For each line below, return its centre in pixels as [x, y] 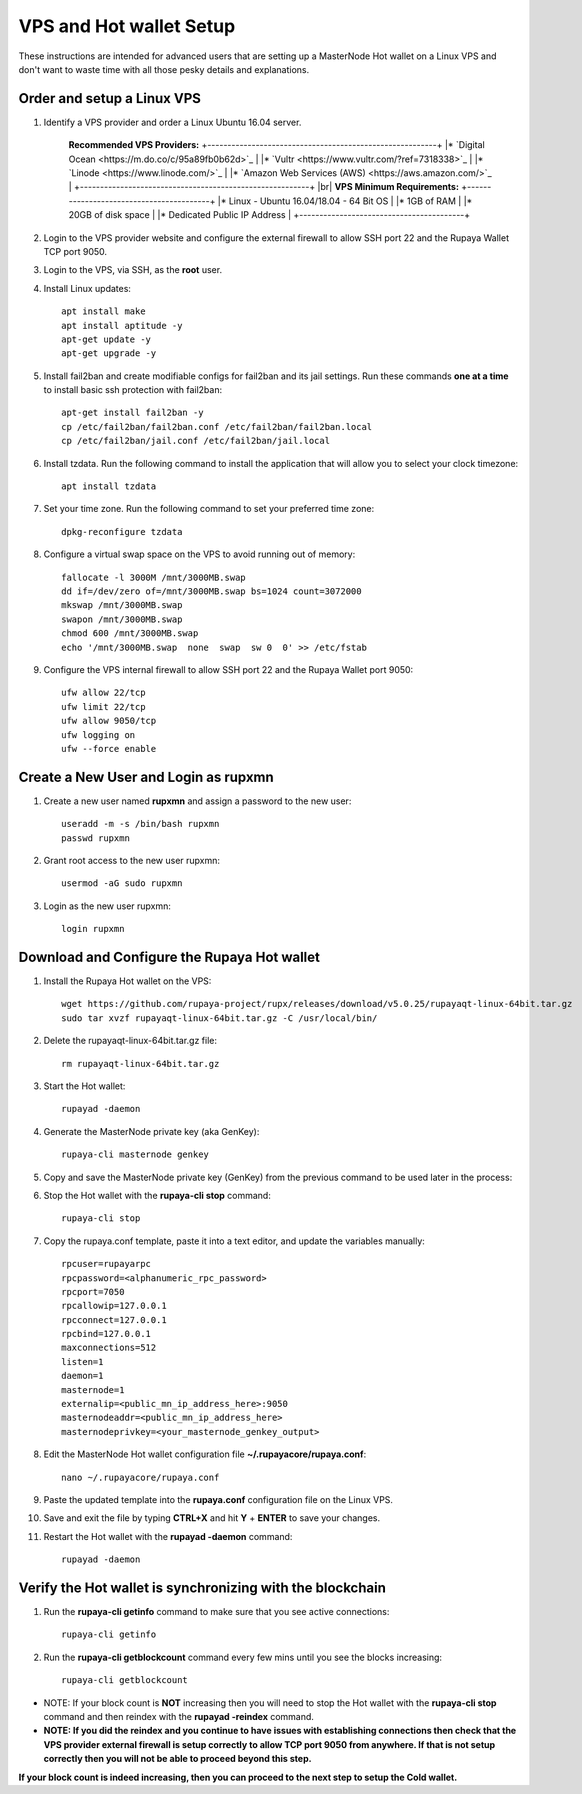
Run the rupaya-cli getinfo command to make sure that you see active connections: [216, 1612]
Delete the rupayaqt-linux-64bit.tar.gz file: [130, 1041]
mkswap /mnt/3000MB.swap [122, 605]
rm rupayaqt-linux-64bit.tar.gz [140, 1063]
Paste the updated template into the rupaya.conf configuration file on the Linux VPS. [218, 1499]
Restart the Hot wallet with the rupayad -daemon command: [168, 1536]
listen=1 [82, 1361]
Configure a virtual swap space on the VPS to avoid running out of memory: [199, 554]
